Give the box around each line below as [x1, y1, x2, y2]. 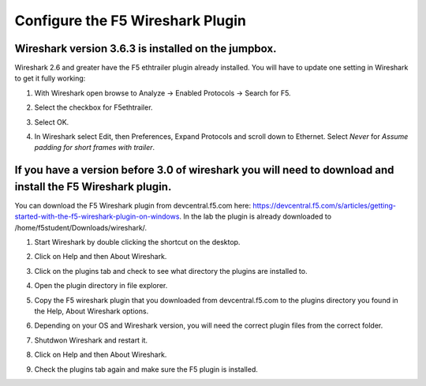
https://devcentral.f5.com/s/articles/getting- [252, 200, 397, 210]
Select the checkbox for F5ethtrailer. [34, 103, 153, 112]
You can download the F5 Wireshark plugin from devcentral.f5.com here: [14, 200, 252, 210]
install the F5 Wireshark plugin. [14, 180, 172, 193]
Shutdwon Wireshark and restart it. [34, 335, 148, 345]
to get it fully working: [14, 73, 86, 83]
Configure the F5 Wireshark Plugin [14, 12, 246, 29]
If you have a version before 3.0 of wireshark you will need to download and [14, 163, 394, 177]
